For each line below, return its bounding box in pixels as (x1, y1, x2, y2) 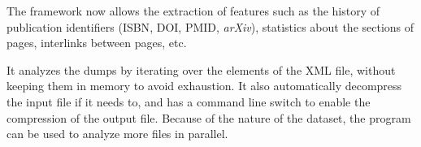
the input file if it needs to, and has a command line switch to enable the (7, 93, 371, 110)
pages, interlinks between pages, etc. (7, 34, 187, 51)
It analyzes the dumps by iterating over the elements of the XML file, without (7, 61, 396, 78)
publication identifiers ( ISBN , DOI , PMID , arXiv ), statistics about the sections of (7, 18, 414, 35)
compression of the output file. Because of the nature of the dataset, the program (7, 109, 411, 126)
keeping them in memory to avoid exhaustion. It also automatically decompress (7, 77, 402, 94)
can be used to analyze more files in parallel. (7, 125, 228, 142)
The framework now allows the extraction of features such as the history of (7, 2, 380, 19)
